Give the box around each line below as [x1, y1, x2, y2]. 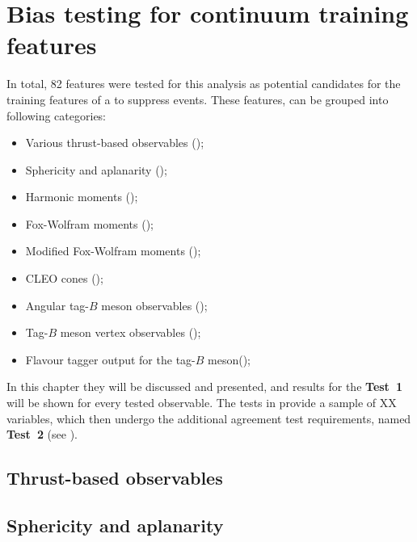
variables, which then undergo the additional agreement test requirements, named [6, 410, 411, 426]
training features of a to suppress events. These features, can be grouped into [6, 90, 389, 107]
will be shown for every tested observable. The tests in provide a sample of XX [6, 394, 397, 411]
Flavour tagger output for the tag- [25, 351, 196, 368]
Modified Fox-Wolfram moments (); [25, 242, 201, 259]
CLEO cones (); [25, 270, 103, 287]
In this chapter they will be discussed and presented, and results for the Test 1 [6, 378, 402, 395]
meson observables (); [101, 296, 208, 313]
